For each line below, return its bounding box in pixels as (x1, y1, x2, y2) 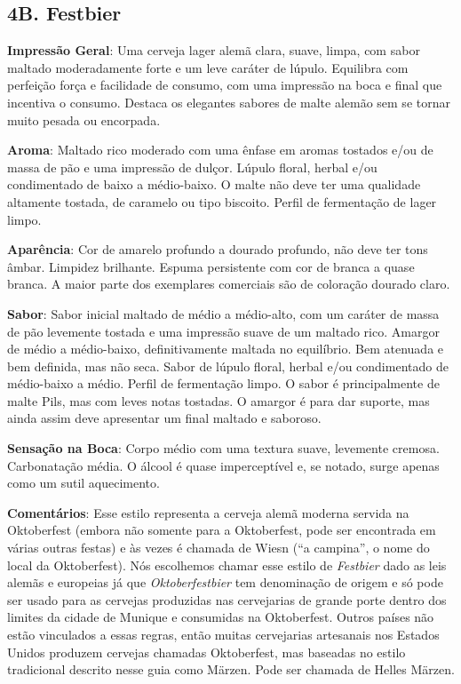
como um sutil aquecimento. (7, 473, 160, 492)
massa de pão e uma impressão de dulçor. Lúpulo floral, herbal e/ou (7, 157, 378, 176)
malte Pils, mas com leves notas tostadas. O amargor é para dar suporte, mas (7, 391, 430, 410)
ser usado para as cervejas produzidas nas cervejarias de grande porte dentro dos (7, 590, 447, 608)
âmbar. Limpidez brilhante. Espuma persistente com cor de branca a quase (7, 257, 415, 275)
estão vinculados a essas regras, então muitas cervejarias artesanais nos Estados (7, 625, 440, 644)
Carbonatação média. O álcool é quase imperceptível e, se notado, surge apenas (7, 456, 440, 474)
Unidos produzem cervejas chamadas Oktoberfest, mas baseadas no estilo (7, 642, 406, 661)
